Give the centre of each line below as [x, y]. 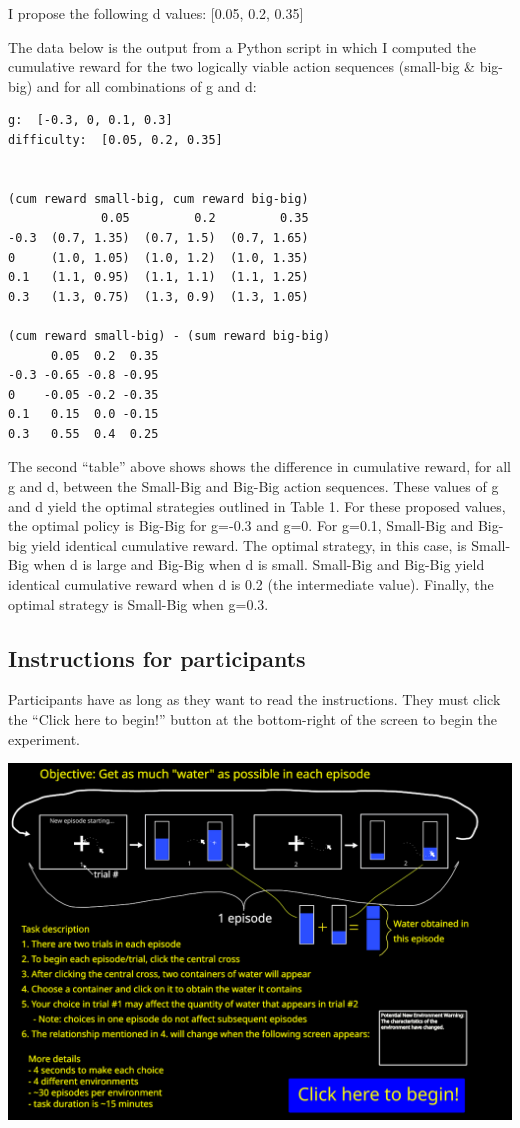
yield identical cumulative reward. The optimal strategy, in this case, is [249, 544]
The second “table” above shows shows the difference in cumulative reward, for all [259, 466]
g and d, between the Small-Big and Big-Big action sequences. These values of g [253, 486]
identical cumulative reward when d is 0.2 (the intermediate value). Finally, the [251, 584]
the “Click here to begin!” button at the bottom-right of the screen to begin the [253, 719]
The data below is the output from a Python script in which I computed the [242, 46]
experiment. [44, 738]
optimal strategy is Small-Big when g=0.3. [138, 603]
